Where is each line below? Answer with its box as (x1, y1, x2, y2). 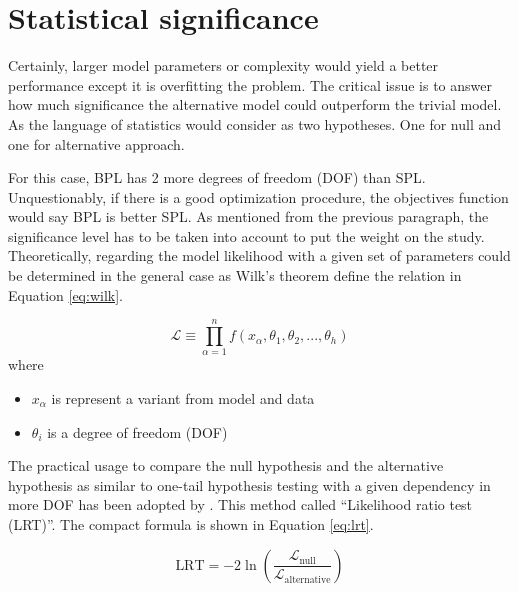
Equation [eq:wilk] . (8, 284, 123, 305)
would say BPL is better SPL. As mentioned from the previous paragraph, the (8, 206, 489, 227)
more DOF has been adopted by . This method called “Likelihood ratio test (8, 494, 473, 515)
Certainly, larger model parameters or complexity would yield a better (8, 55, 439, 76)
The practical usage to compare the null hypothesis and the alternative (8, 455, 444, 476)
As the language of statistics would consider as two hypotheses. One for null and (8, 113, 502, 134)
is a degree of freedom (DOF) (47, 421, 228, 442)
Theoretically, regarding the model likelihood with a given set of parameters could (8, 245, 511, 266)
